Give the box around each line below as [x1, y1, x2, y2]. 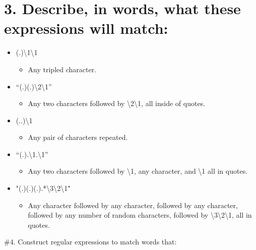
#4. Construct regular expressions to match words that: [4, 236, 177, 247]
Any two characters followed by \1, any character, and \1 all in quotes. [28, 166, 248, 176]
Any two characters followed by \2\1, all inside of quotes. [28, 98, 206, 109]
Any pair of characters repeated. [28, 132, 128, 142]
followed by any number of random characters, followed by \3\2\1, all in [28, 210, 252, 220]
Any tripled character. [28, 64, 97, 74]
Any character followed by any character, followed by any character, [28, 199, 238, 210]
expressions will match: [4, 18, 168, 38]
